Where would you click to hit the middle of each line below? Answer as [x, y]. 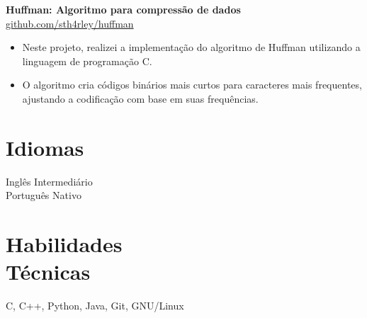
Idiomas [45, 147]
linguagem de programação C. [87, 61]
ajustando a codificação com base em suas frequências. [140, 98]
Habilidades [64, 244]
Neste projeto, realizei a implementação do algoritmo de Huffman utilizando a [191, 47]
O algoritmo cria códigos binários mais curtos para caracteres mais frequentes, [192, 85]
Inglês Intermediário [49, 181]
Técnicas [48, 272]
